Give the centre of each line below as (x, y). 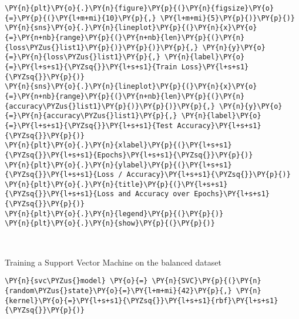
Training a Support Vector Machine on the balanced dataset (113, 262)
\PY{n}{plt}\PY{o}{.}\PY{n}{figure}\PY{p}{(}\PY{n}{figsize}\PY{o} (140, 8)
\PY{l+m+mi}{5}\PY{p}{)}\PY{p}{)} (227, 18)
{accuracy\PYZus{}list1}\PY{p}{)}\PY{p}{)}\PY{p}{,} (110, 106)
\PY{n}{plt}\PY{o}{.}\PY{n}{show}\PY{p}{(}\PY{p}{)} (110, 224)
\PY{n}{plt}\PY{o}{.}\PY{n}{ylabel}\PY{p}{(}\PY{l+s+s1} (118, 165)
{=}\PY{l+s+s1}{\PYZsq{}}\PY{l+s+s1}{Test (89, 125)
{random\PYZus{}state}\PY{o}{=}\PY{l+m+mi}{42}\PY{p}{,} (118, 291)
